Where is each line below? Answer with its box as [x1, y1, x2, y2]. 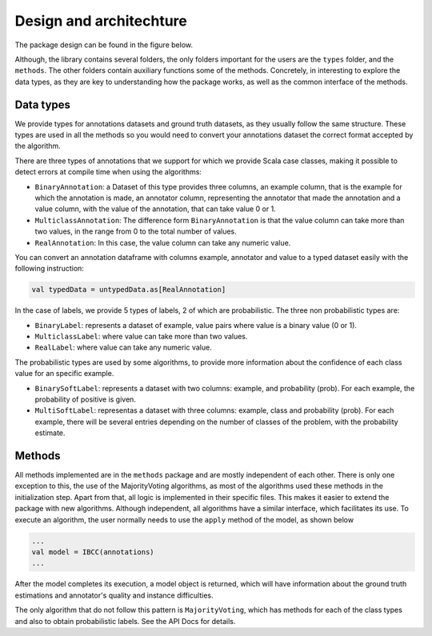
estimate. [34, 428, 66, 438]
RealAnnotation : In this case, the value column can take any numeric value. [34, 238, 291, 247]
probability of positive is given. [34, 394, 136, 404]
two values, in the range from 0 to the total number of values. [34, 226, 237, 236]
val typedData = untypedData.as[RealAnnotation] [31, 285, 226, 294]
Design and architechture [14, 12, 188, 30]
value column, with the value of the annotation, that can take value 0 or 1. [34, 204, 276, 214]
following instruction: [14, 264, 84, 274]
